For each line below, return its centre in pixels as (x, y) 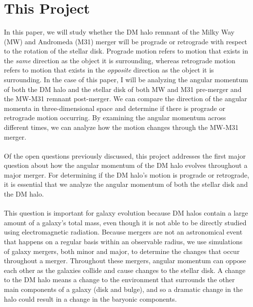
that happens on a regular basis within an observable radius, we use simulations (123, 242)
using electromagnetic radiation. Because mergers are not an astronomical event (123, 232)
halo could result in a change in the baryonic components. (90, 298)
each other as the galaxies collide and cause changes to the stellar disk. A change (125, 270)
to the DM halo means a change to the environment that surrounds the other (119, 280)
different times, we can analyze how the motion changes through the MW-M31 (121, 127)
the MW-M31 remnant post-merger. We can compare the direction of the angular (126, 99)
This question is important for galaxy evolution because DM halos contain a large (126, 213)
